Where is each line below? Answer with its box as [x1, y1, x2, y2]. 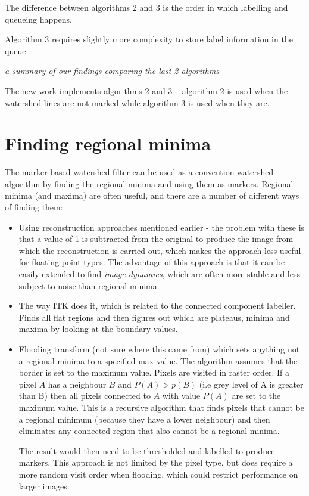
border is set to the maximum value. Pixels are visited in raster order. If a [18, 366, 290, 379]
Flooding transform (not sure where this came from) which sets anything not [18, 343, 300, 355]
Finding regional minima [5, 131, 211, 156]
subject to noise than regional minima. [18, 279, 160, 292]
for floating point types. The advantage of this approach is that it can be [18, 256, 285, 268]
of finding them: [5, 201, 63, 213]
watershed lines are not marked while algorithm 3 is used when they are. [5, 96, 270, 108]
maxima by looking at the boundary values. [18, 323, 178, 335]
